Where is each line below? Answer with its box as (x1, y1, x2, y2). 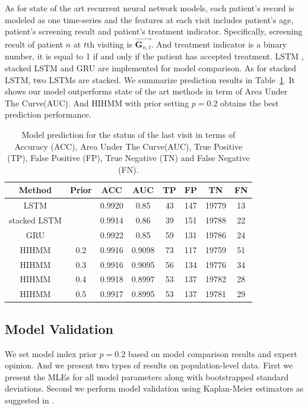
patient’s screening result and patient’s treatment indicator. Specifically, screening (5, 25, 303, 37)
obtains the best (220, 96, 279, 109)
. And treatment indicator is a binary (151, 38, 287, 50)
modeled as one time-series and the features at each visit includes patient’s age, (5, 13, 294, 26)
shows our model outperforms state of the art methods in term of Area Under (5, 85, 288, 97)
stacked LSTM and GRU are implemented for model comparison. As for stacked (5, 62, 296, 74)
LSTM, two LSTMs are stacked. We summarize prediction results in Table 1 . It (5, 73, 295, 86)
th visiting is (87, 38, 132, 50)
